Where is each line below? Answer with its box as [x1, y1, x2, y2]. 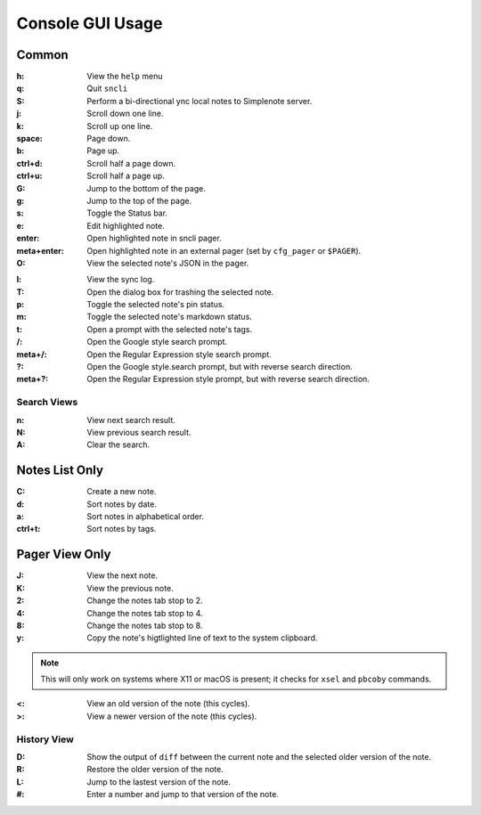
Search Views [16, 396, 78, 409]
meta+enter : [16, 245, 64, 256]
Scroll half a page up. [86, 170, 165, 182]
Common [16, 47, 69, 62]
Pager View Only [16, 547, 111, 562]
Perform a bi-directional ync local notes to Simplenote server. [86, 95, 313, 106]
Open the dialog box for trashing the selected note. [86, 286, 274, 297]
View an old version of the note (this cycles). [86, 698, 250, 709]
